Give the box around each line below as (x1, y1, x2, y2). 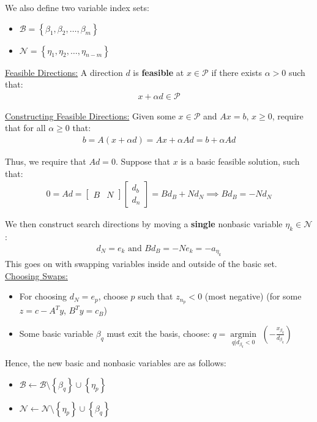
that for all (5, 121, 46, 134)
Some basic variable (19, 326, 94, 339)
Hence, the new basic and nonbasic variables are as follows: (5, 356, 226, 369)
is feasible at (133, 66, 184, 78)
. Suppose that (115, 155, 171, 168)
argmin (230, 330, 257, 339)
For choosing (19, 290, 67, 303)
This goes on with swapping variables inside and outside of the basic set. (5, 257, 277, 270)
